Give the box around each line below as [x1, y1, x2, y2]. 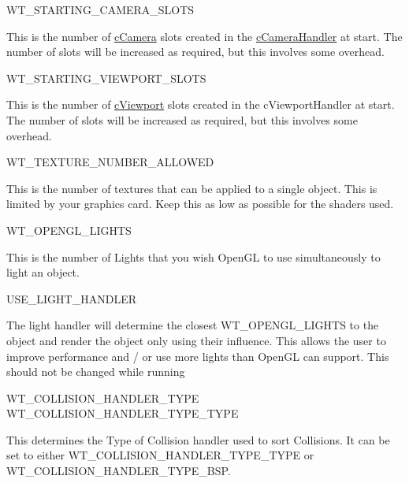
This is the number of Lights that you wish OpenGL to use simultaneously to [6, 248, 381, 265]
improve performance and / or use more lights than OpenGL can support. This [6, 347, 389, 364]
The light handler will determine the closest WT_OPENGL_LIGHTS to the [6, 317, 379, 333]
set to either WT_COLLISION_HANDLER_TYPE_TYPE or [6, 447, 314, 463]
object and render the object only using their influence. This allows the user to [6, 332, 386, 348]
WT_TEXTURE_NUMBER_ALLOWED [6, 154, 214, 170]
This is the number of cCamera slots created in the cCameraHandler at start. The [6, 28, 403, 44]
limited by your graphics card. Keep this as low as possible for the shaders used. [6, 195, 394, 212]
